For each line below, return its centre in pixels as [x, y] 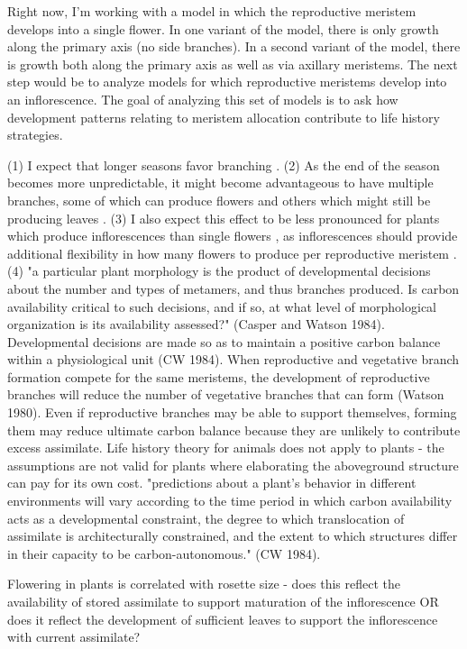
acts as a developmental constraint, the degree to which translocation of [206, 518]
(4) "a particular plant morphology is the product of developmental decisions [219, 271]
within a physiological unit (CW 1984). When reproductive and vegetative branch [233, 359]
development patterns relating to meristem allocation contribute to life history [224, 117]
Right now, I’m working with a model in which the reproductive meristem [212, 11]
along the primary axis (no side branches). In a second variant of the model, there [234, 46]
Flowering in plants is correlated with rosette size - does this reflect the [204, 584]
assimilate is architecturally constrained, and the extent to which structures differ [233, 536]
